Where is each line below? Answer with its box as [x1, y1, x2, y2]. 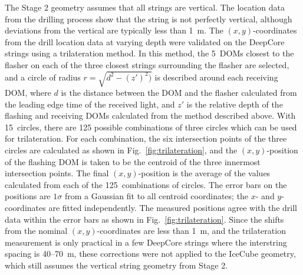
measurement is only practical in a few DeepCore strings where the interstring [5, 236, 287, 248]
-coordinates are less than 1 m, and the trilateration [97, 224, 286, 237]
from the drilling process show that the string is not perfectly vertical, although [5, 12, 292, 25]
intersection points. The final [5, 167, 109, 179]
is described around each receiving [154, 71, 278, 83]
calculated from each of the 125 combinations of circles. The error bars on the [5, 178, 287, 190]
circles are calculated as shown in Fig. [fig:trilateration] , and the [5, 144, 238, 156]
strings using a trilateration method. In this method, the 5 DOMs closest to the [5, 47, 294, 59]
